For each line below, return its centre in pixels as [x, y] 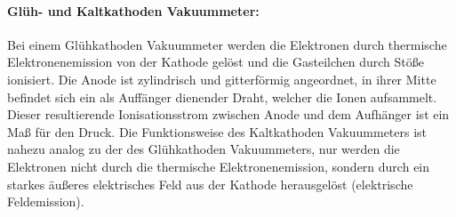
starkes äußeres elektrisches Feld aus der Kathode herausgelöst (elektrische [210, 184]
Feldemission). [46, 201]
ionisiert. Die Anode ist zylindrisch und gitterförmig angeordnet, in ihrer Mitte [222, 79]
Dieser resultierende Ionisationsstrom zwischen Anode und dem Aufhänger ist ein [228, 114]
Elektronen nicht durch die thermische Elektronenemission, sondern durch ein [219, 166]
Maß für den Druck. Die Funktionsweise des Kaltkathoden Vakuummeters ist [217, 131]
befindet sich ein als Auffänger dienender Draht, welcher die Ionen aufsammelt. [222, 96]
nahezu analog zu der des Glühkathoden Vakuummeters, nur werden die [204, 149]
